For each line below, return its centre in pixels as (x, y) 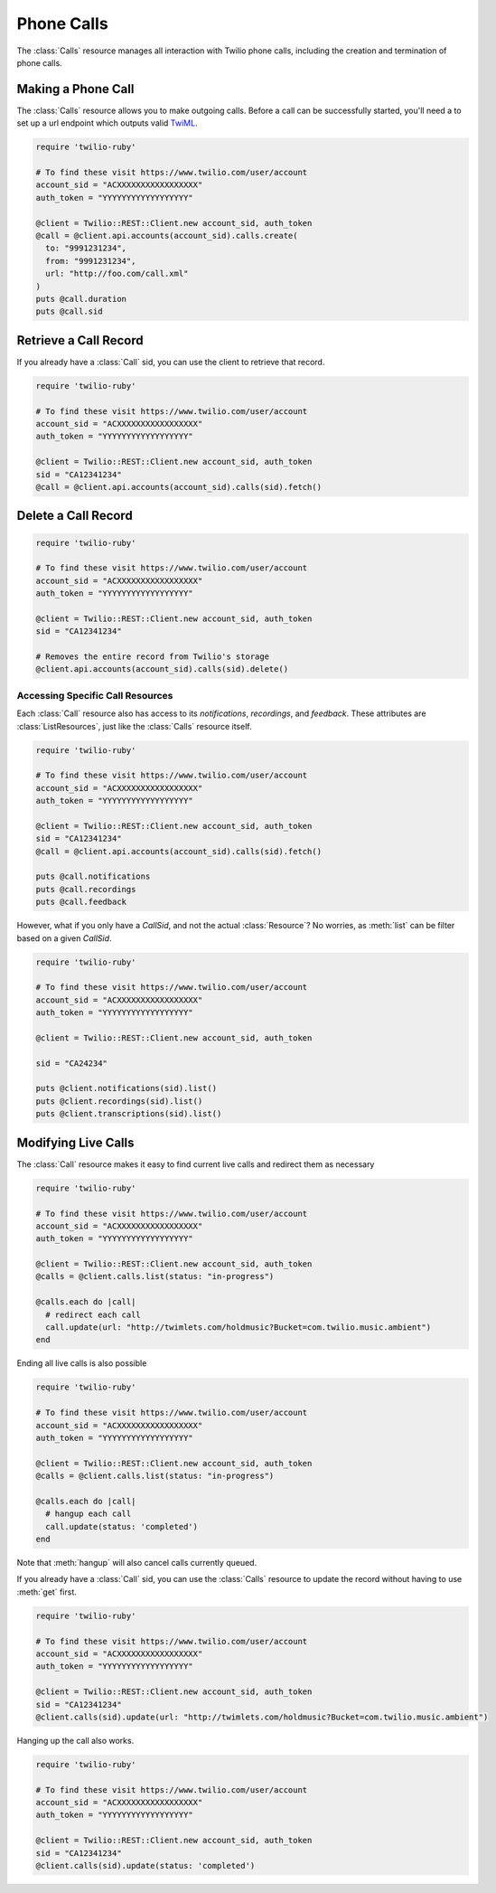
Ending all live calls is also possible (82, 1363)
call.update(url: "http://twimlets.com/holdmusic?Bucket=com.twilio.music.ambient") (239, 1328)
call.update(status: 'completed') (122, 1526)
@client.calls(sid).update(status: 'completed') (145, 1866)
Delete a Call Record (75, 516)
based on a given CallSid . (64, 938)
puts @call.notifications (93, 876)
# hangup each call (89, 1514)
